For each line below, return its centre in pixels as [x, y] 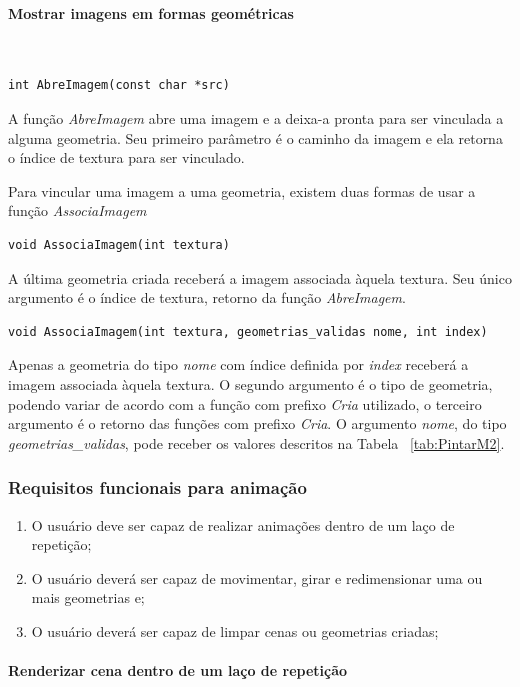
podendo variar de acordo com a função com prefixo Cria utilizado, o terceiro [245, 403]
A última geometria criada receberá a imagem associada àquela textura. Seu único [260, 277]
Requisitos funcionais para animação [157, 487]
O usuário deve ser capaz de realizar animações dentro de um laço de [243, 524]
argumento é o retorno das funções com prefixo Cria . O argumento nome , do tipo [257, 423]
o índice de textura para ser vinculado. [126, 157]
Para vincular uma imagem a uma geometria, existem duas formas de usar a [242, 190]
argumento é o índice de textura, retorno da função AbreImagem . [207, 297]
